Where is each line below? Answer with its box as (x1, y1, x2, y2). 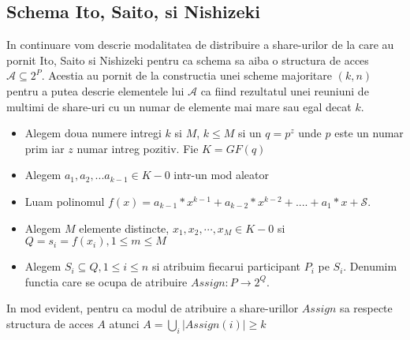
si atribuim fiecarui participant (151, 258, 300, 275)
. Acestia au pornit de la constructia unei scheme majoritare (41, 67, 332, 84)
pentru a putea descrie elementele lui (6, 82, 184, 99)
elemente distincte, (79, 219, 170, 236)
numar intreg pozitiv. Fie (76, 140, 199, 156)
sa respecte (340, 300, 393, 316)
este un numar (334, 125, 404, 141)
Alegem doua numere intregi (24, 125, 162, 141)
